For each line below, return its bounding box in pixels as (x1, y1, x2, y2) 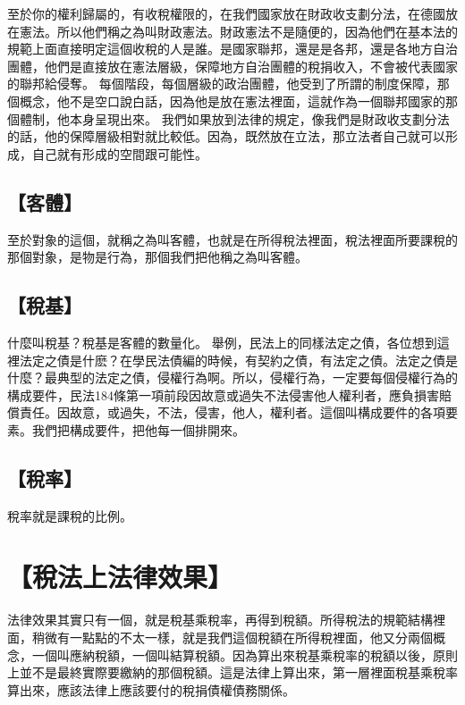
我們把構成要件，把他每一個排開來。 (31, 420, 245, 439)
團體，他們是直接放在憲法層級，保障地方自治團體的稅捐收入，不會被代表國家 (7, 56, 458, 75)
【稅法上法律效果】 (7, 558, 233, 595)
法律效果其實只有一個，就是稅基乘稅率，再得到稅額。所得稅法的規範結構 (7, 610, 433, 629)
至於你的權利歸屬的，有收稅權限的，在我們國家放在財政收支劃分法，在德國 (7, 4, 445, 22)
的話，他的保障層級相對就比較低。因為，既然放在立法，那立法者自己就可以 (7, 127, 445, 146)
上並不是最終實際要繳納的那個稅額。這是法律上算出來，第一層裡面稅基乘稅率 (7, 663, 458, 682)
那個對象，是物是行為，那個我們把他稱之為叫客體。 (7, 248, 308, 266)
